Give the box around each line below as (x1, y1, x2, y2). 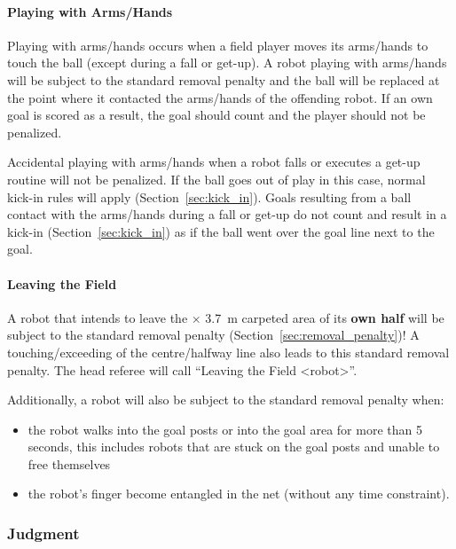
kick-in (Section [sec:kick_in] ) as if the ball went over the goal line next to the (7, 222, 435, 240)
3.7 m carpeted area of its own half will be (205, 308, 444, 326)
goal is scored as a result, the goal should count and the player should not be (7, 106, 426, 124)
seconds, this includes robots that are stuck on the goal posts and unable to (28, 437, 440, 456)
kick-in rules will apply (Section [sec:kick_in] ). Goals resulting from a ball (7, 187, 412, 206)
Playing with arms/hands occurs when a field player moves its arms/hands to (7, 35, 428, 54)
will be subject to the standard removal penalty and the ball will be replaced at (7, 70, 440, 89)
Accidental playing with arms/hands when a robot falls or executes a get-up (7, 153, 421, 171)
